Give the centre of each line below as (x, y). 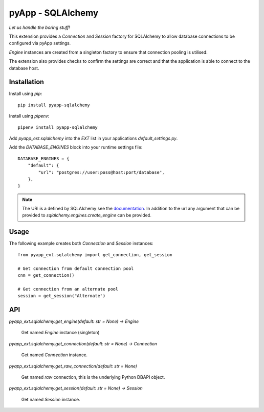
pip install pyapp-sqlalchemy (54, 105)
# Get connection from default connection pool (76, 268)
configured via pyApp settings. (40, 43)
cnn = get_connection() (46, 275)
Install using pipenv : (29, 116)
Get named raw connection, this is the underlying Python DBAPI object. (93, 377)
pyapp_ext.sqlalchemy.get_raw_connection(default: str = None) (73, 366)
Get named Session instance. (51, 399)
